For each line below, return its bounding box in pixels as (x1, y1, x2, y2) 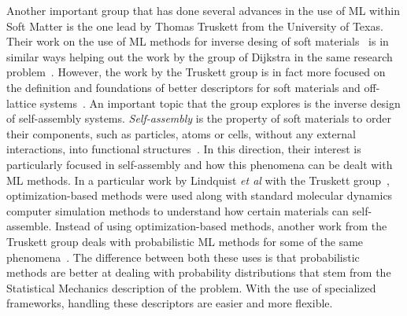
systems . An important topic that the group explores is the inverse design (39, 94, 401, 111)
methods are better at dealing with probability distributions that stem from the (6, 264, 391, 281)
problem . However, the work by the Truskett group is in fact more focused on (6, 64, 386, 80)
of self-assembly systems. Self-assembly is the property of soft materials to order (6, 110, 391, 127)
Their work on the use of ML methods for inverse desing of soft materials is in (6, 33, 389, 50)
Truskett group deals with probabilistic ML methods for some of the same (6, 233, 364, 249)
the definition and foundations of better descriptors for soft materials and (6, 79, 361, 95)
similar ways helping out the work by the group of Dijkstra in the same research (6, 48, 393, 64)
